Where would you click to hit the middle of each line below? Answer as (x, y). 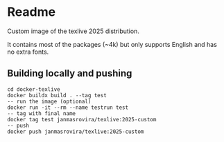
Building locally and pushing (70, 73)
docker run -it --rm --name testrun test (68, 108)
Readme (32, 12)
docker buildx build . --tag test (57, 95)
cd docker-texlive (34, 89)
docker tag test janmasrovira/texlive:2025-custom (82, 119)
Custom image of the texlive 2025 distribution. (74, 31)
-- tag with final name (42, 113)
